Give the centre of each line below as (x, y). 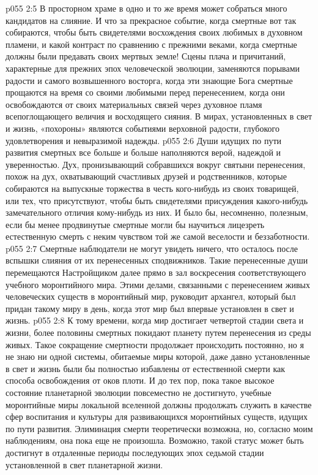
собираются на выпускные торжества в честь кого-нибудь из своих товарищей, (152, 188)
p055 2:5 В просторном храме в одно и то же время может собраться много (146, 8)
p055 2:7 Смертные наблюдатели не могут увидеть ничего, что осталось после (152, 248)
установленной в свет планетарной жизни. (84, 464)
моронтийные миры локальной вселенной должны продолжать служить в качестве (159, 404)
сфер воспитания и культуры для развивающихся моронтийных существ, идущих (157, 416)
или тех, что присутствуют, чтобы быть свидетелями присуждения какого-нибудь (157, 200)
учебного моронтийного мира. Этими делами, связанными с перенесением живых (158, 284)
